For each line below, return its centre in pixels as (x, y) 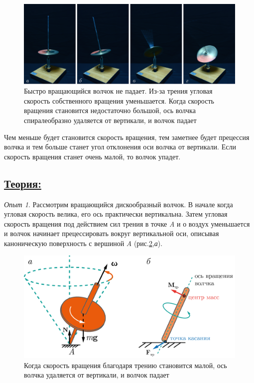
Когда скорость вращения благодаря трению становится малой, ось (126, 365)
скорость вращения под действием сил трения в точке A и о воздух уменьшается (127, 223)
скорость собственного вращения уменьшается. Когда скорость (119, 100)
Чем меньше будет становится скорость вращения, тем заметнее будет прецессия (127, 137)
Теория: (23, 183)
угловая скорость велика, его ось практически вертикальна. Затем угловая (116, 214)
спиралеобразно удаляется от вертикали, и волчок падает (110, 120)
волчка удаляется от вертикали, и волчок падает (97, 375)
